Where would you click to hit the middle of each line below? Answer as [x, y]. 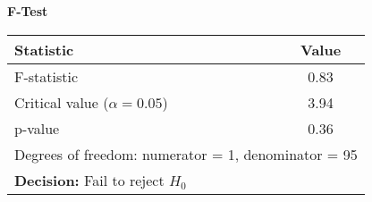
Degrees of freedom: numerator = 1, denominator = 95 [186, 154]
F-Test [28, 11]
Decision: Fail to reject [89, 180]
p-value [37, 128]
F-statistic [46, 76]
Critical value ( [62, 102]
